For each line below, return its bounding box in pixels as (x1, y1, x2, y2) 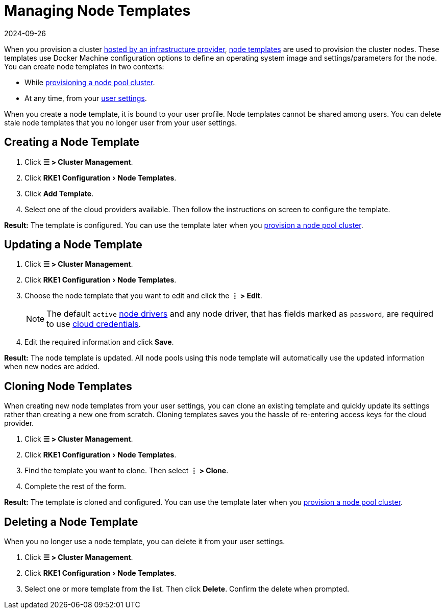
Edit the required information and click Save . (24, 338, 174, 347)
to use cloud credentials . (46, 319, 141, 329)
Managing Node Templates (4, 2, 191, 19)
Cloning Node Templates (4, 379, 132, 393)
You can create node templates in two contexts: (4, 62, 164, 71)
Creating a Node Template (4, 136, 140, 149)
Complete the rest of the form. (24, 482, 127, 491)
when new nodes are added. (4, 362, 100, 371)
